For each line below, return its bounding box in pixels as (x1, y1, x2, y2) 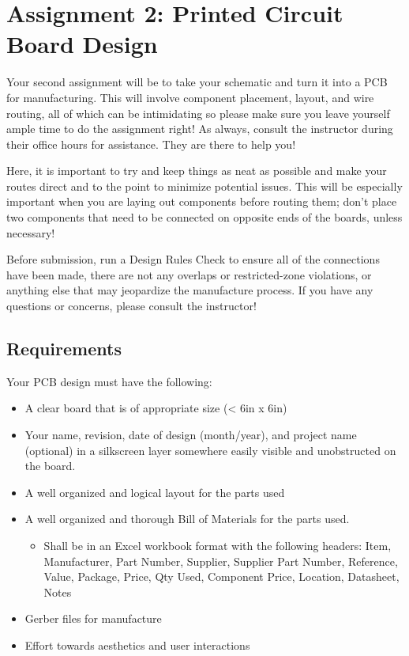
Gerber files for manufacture (24, 610, 162, 627)
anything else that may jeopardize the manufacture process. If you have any (6, 282, 373, 298)
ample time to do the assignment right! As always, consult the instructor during (6, 120, 393, 137)
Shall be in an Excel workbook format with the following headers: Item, (43, 537, 392, 553)
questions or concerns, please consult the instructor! (6, 298, 257, 314)
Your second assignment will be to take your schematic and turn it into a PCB (6, 74, 388, 90)
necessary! (6, 224, 55, 241)
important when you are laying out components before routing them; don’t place (6, 193, 397, 210)
